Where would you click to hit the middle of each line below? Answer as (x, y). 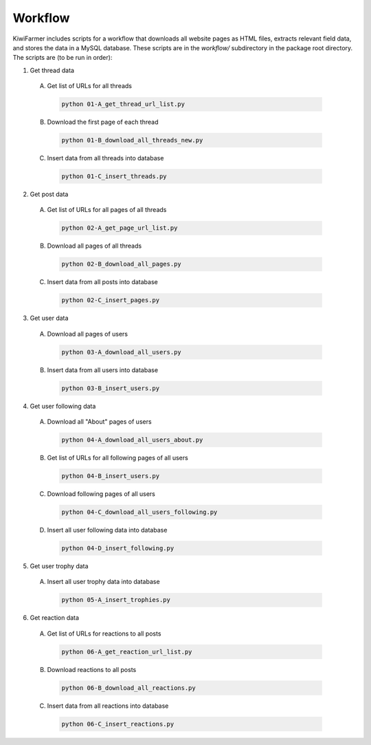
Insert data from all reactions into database (108, 706)
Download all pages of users (88, 334)
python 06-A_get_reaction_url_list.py (127, 651)
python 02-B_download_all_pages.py (121, 264)
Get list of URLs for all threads (89, 86)
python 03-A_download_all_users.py (121, 352)
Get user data (49, 318)
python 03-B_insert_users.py (111, 388)
